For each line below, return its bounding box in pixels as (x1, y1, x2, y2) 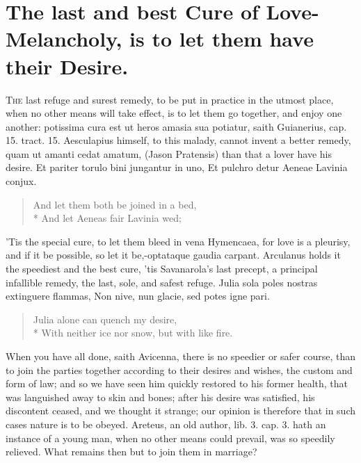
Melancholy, (6, 24, 122, 53)
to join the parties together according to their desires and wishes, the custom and (6, 362, 353, 377)
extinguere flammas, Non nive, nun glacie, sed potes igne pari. (6, 289, 270, 303)
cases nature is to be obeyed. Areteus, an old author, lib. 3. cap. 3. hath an (6, 416, 326, 431)
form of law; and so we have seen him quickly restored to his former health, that (6, 376, 348, 391)
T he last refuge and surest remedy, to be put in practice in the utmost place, (6, 92, 334, 106)
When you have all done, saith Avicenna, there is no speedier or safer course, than (6, 349, 356, 363)
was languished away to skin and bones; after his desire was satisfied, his (6, 389, 315, 404)
